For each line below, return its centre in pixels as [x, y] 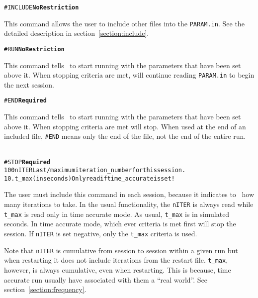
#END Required [25, 101]
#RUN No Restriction [34, 49]
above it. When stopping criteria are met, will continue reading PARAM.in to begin [129, 75]
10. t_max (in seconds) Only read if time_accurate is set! [89, 178]
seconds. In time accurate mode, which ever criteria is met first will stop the [120, 224]
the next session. [29, 84]
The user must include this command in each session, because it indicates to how [129, 194]
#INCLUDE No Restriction [42, 7]
